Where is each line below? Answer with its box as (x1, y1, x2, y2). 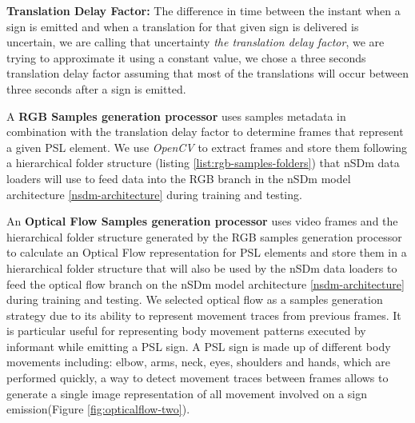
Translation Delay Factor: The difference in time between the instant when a (6, 2, 401, 18)
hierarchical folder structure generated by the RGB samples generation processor (6, 228, 402, 245)
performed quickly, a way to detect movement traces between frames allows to (6, 369, 389, 386)
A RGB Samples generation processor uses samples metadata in (6, 107, 346, 124)
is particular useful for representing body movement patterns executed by (6, 322, 366, 339)
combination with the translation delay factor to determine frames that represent (6, 123, 404, 140)
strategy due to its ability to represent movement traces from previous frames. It (6, 306, 401, 323)
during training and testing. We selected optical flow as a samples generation (6, 291, 383, 308)
